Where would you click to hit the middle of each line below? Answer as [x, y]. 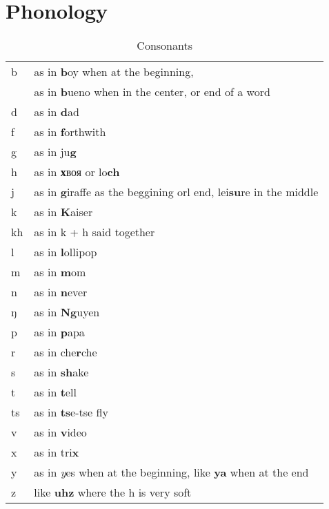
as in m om [60, 272]
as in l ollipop [66, 252]
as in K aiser [63, 212]
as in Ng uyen [67, 312]
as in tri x [57, 452]
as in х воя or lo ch [77, 172]
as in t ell [55, 392]
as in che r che [66, 352]
